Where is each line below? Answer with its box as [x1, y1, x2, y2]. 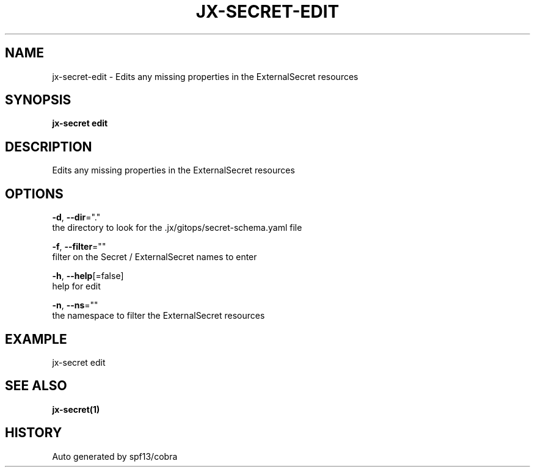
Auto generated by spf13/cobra [52, 451, 178, 462]
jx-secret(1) [52, 404, 100, 415]
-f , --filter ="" [52, 241, 106, 252]
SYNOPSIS [5, 92, 71, 108]
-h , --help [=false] [52, 270, 124, 281]
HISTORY [5, 425, 62, 441]
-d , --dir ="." [52, 212, 101, 223]
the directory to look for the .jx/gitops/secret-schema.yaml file [52, 222, 302, 233]
